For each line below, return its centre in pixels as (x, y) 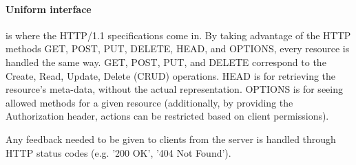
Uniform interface (49, 9)
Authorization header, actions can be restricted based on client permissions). (167, 116)
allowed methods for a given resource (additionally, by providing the (149, 102)
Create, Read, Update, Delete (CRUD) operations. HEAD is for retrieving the (171, 75)
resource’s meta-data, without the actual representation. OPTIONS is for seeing (174, 89)
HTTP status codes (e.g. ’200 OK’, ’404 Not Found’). (118, 152)
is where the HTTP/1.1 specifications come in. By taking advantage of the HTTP (178, 35)
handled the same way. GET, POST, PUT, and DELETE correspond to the (166, 62)
